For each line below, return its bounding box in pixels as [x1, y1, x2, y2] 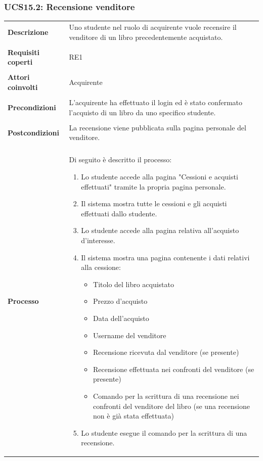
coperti [8, 57, 33, 67]
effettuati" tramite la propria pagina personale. [81, 181, 226, 192]
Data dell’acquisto [93, 312, 149, 323]
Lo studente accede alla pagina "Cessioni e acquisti [81, 171, 238, 181]
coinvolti [8, 81, 38, 92]
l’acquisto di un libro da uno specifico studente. [69, 107, 216, 117]
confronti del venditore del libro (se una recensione [93, 400, 250, 411]
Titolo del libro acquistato [93, 279, 174, 289]
